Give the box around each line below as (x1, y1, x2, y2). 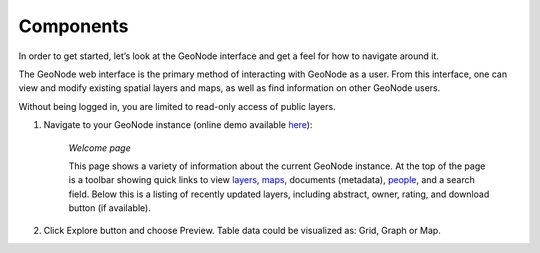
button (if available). (68, 202, 152, 214)
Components (18, 15, 129, 37)
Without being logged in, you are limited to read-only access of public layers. (18, 100, 336, 112)
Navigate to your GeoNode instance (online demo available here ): (43, 119, 313, 131)
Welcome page (68, 141, 132, 154)
